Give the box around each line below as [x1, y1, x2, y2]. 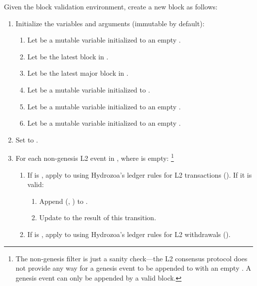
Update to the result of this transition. [39, 212, 156, 223]
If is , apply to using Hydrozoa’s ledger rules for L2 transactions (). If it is [27, 169, 252, 180]
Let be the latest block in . [27, 51, 109, 61]
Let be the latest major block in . [27, 68, 128, 78]
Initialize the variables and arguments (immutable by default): [15, 18, 205, 28]
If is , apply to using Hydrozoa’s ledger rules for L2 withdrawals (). [27, 229, 231, 239]
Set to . [15, 134, 38, 144]
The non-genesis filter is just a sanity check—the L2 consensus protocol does [15, 253, 248, 263]
